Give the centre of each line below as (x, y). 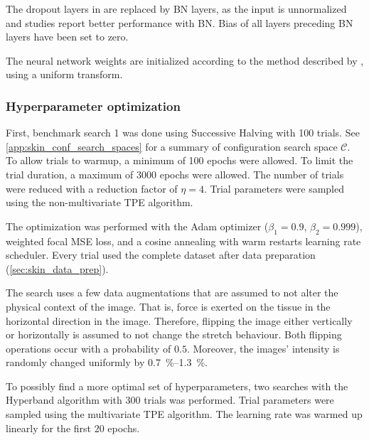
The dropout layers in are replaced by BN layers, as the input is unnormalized (176, 9)
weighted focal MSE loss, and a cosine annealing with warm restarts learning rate (183, 241)
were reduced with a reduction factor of (92, 188)
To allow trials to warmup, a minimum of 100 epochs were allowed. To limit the (180, 160)
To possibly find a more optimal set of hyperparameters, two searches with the (177, 386)
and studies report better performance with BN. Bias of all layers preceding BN (180, 22)
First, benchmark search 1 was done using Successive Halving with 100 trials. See (183, 133)
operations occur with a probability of (89, 348)
